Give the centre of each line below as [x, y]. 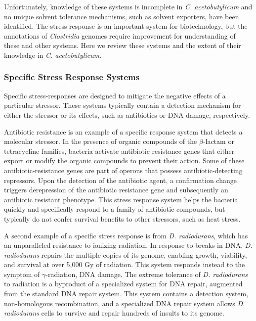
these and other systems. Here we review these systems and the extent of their [123, 45]
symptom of [22, 274]
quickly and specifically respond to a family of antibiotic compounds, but [115, 209]
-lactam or [218, 141]
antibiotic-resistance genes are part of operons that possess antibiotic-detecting [123, 170]
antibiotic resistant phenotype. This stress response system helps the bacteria [121, 199]
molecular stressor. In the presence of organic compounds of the [101, 141]
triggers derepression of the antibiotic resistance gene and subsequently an [116, 190]
